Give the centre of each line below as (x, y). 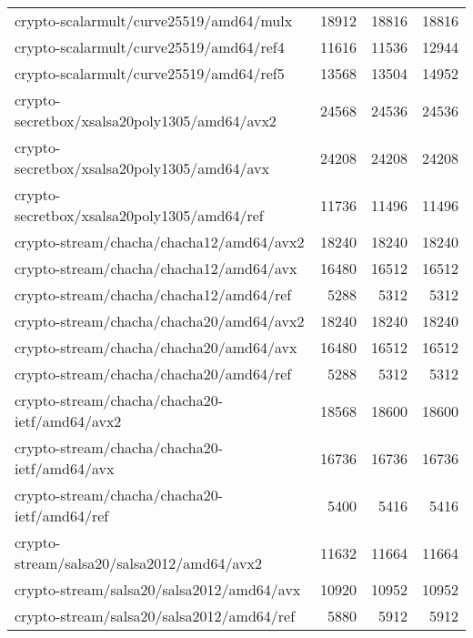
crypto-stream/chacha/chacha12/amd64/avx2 (160, 242)
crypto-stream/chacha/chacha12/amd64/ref (153, 294)
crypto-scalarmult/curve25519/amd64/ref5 (150, 73)
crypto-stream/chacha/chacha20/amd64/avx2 (160, 321)
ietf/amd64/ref (62, 516)
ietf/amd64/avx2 (68, 421)
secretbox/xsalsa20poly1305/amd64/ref (139, 215)
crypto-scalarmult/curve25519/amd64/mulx (154, 20)
